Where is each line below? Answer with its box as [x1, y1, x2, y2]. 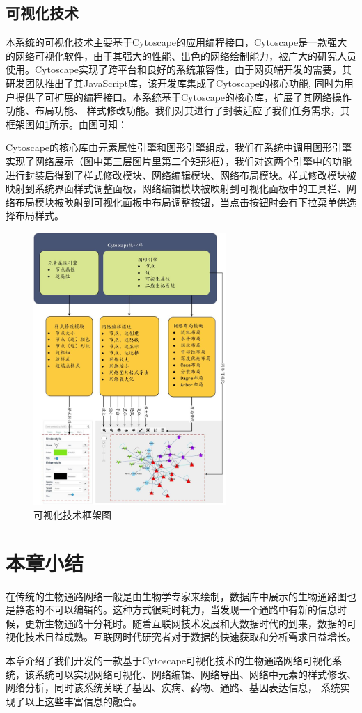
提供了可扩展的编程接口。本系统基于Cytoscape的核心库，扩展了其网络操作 [15, 89, 352, 104]
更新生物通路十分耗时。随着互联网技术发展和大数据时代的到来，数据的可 [24, 616, 356, 630]
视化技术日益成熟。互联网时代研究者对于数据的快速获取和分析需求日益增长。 [6, 629, 356, 644]
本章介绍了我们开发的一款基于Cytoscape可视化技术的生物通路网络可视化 [6, 653, 333, 668]
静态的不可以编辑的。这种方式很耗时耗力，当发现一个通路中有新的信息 [15, 602, 337, 617]
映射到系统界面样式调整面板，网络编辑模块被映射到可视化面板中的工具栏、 [6, 181, 347, 196]
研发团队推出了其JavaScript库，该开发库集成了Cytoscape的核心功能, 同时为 [6, 75, 344, 90]
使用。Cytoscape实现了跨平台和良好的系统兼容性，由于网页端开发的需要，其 [6, 62, 352, 77]
